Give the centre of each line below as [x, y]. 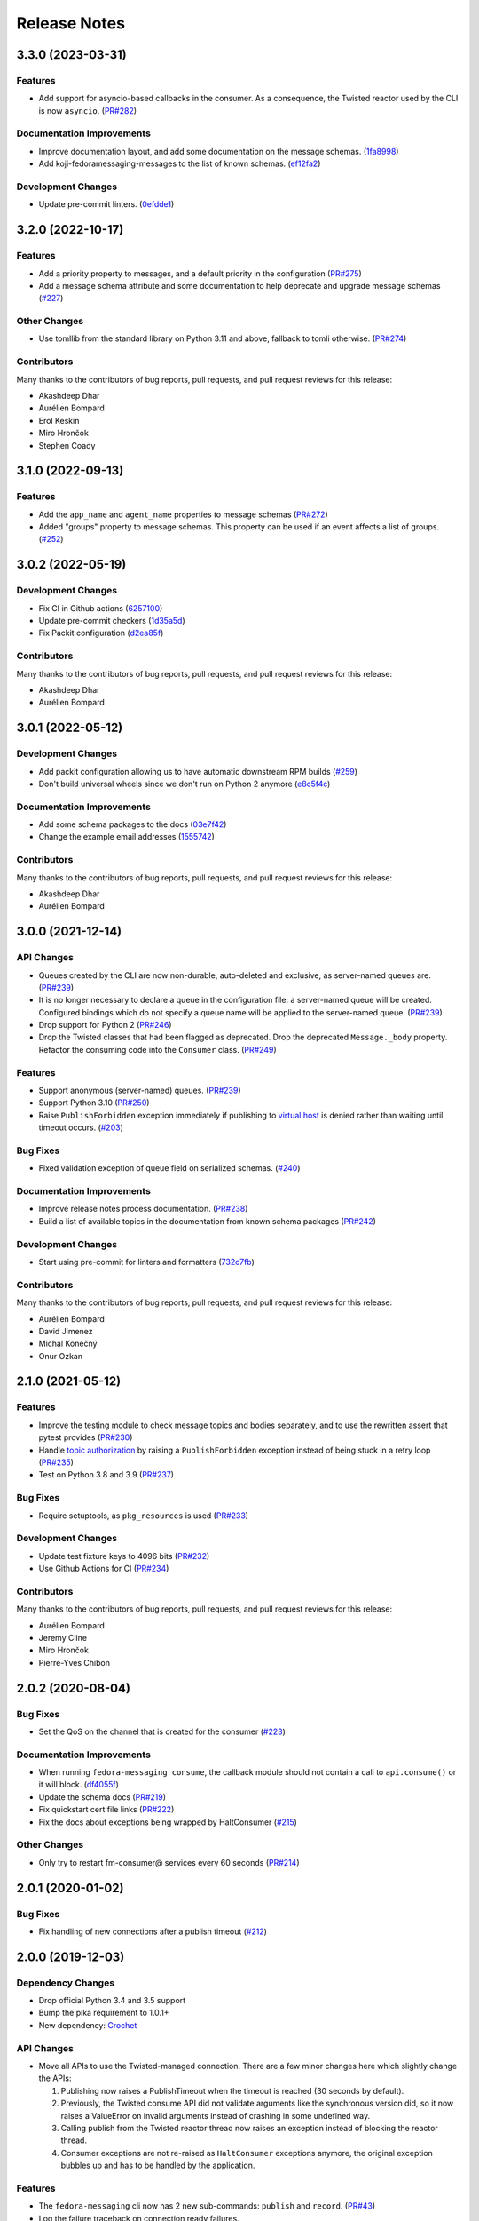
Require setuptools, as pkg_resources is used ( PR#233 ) [143, 1516]
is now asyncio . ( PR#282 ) [88, 110]
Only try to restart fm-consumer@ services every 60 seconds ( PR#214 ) [169, 1862]
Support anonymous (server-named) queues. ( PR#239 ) [140, 1090]
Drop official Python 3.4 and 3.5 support [112, 2001]
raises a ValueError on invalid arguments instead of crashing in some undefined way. [216, 2115]
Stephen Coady [67, 445]
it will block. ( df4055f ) [79, 1785]
